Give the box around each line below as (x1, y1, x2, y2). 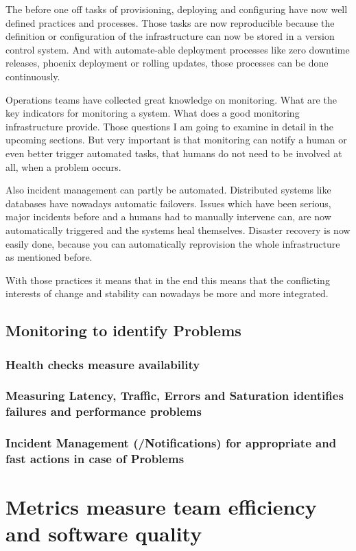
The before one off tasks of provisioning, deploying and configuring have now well (5, 2, 348, 16)
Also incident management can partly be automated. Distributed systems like (5, 183, 331, 197)
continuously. (5, 69, 60, 83)
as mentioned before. (5, 250, 93, 264)
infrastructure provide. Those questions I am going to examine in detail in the (5, 119, 334, 133)
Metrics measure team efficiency (5, 493, 317, 521)
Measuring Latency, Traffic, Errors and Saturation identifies (5, 387, 344, 404)
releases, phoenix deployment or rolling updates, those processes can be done (5, 56, 329, 70)
